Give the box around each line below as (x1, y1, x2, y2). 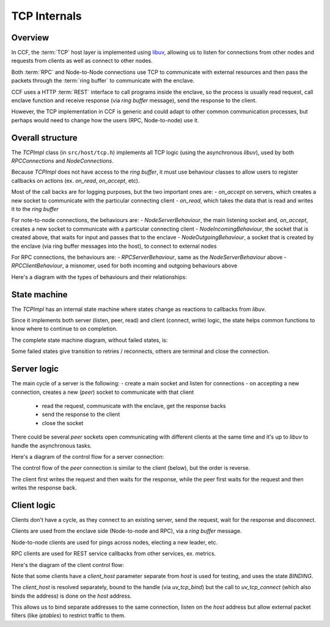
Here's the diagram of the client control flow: (11, 561, 125, 568)
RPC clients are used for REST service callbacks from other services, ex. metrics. (11, 550, 216, 557)
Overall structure (11, 132, 78, 143)
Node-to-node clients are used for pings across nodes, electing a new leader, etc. (11, 538, 218, 546)
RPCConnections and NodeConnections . (11, 157, 114, 165)
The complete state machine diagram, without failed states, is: (11, 336, 168, 344)
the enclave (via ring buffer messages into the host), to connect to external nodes (11, 242, 217, 250)
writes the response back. (11, 484, 77, 492)
